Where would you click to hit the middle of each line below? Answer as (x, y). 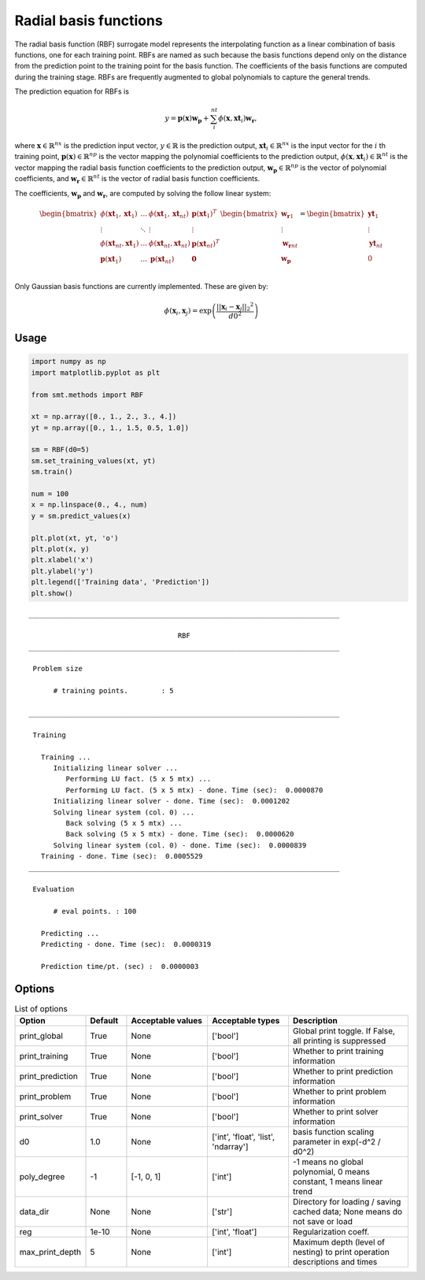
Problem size (57, 669)
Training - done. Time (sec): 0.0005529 (122, 856)
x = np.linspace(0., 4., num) (89, 505)
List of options (41, 1009)
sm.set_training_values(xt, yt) (94, 460)
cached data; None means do (347, 1211)
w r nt (290, 244)
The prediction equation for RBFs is (72, 91)
